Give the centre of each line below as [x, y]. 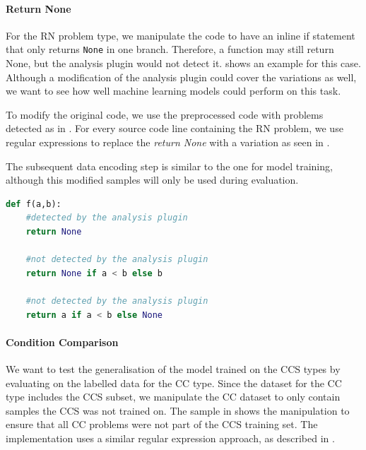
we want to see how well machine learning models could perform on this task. [173, 91]
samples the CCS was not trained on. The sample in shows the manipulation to [178, 410]
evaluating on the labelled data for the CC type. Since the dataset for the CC [174, 383]
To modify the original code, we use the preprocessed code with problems [165, 114]
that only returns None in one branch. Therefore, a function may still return [170, 49]
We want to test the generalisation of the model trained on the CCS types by [173, 368]
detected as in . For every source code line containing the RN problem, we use [175, 128]
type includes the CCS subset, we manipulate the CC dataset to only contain [173, 397]
